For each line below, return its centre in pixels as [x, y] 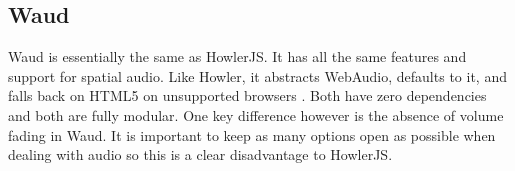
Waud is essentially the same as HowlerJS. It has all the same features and [237, 56]
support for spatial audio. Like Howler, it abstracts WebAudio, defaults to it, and [257, 75]
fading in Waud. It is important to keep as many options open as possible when [252, 134]
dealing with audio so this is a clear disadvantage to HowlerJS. [200, 154]
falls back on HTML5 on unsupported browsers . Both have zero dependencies [247, 95]
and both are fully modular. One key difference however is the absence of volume [256, 114]
